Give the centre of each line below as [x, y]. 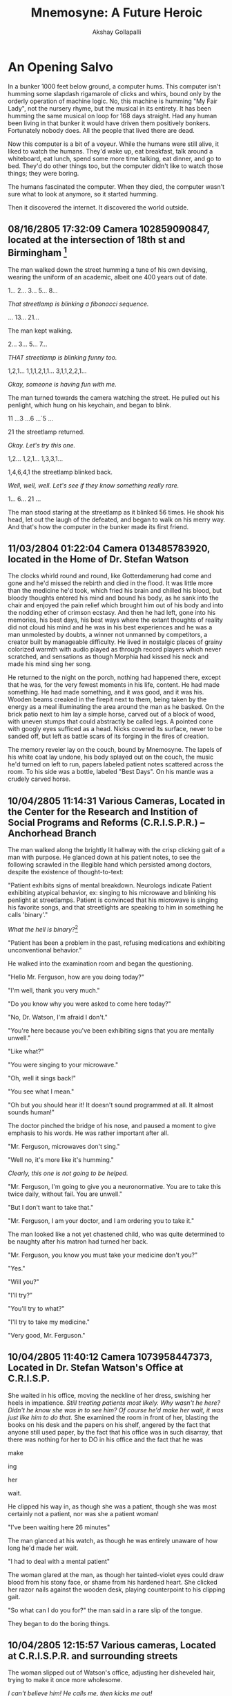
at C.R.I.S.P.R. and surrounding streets [93, 1656]
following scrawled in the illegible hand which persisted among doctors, [110, 865]
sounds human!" [31, 1112]
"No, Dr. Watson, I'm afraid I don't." [58, 1017]
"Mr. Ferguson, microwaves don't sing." [64, 1146]
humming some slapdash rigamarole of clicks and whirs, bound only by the [115, 93]
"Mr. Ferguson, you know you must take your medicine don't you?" [103, 1255]
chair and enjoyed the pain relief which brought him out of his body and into [116, 605]
